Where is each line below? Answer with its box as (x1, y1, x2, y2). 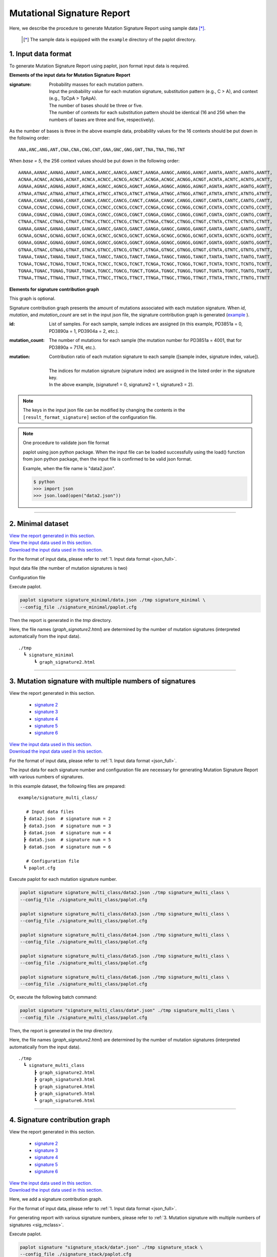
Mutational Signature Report (9, 8, 130, 19)
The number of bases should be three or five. (49, 102, 143, 108)
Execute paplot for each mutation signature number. (9, 876, 118, 882)
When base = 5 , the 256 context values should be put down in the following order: (9, 158, 180, 164)
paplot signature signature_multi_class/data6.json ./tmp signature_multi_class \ (20, 974, 230, 980)
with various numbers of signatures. (9, 774, 84, 780)
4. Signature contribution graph (9, 1116, 111, 1124)
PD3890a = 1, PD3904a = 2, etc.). (49, 328, 119, 334)
